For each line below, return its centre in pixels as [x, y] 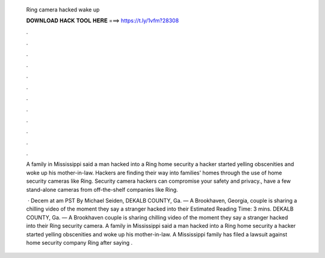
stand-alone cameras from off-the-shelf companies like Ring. [102, 189]
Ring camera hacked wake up [63, 10]
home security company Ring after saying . [79, 242]
